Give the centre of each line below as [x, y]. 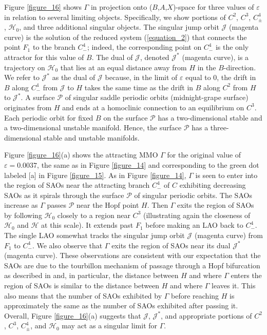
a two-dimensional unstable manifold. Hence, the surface [93, 127]
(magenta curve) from [228, 235]
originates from [28, 107]
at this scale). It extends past [87, 225]
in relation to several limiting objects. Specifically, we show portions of [115, 17]
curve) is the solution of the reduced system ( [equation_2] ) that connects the [126, 37]
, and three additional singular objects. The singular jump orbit [119, 27]
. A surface [38, 97]
